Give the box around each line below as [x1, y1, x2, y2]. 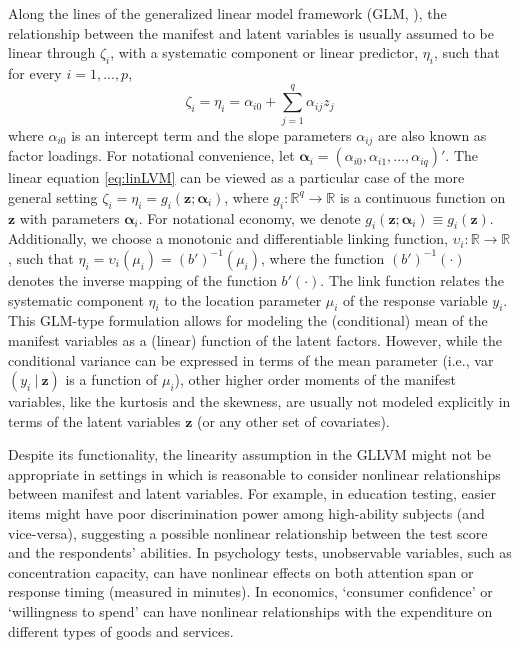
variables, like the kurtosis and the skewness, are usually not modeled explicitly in [8, 391, 511, 412]
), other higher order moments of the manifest [174, 369, 457, 390]
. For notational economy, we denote [138, 207, 361, 228]
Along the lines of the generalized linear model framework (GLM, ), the [8, 3, 447, 23]
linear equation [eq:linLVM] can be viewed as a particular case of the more [8, 167, 465, 188]
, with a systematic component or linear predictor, [110, 42, 419, 63]
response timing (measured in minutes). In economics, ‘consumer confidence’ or [8, 581, 493, 602]
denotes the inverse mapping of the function [8, 269, 277, 290]
